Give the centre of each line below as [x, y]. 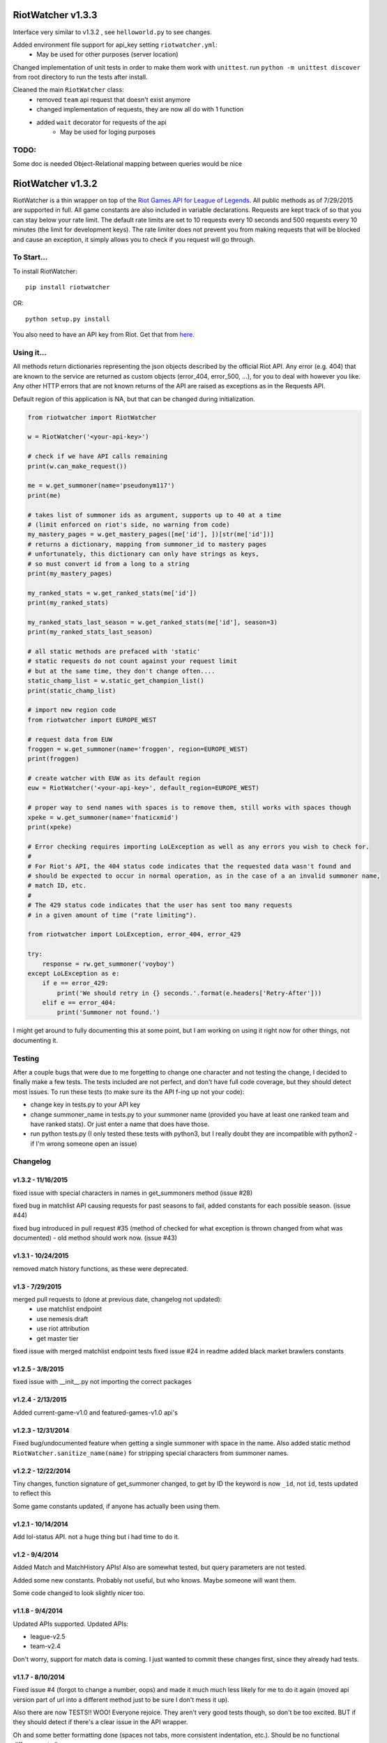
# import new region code [72, 710]
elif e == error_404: [79, 1003]
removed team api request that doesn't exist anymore [114, 99]
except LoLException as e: [74, 973]
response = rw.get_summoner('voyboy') [108, 964]
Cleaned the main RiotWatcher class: [69, 90]
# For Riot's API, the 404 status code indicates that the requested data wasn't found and [189, 866]
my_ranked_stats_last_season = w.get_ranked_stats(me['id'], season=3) [153, 622]
